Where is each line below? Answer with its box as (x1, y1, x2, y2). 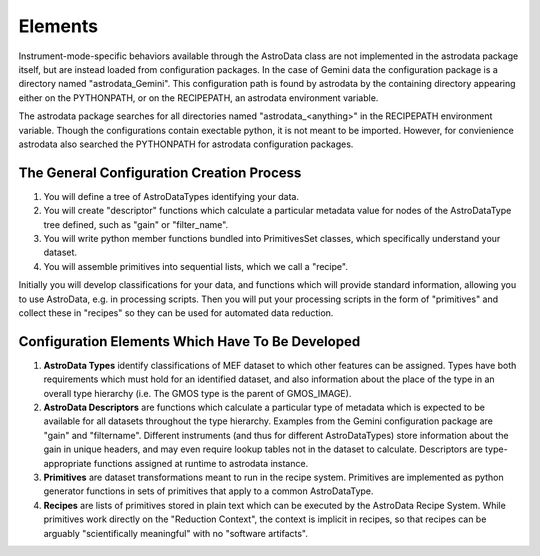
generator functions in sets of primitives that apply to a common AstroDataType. (43, 485, 374, 497)
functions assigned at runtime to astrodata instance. (93, 457, 309, 469)
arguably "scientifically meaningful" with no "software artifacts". (43, 527, 309, 539)
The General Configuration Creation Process (18, 164, 302, 181)
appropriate (43, 457, 92, 469)
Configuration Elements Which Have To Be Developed (18, 333, 361, 350)
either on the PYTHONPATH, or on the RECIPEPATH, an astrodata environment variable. (18, 91, 379, 104)
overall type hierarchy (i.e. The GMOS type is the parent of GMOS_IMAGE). (43, 387, 352, 399)
